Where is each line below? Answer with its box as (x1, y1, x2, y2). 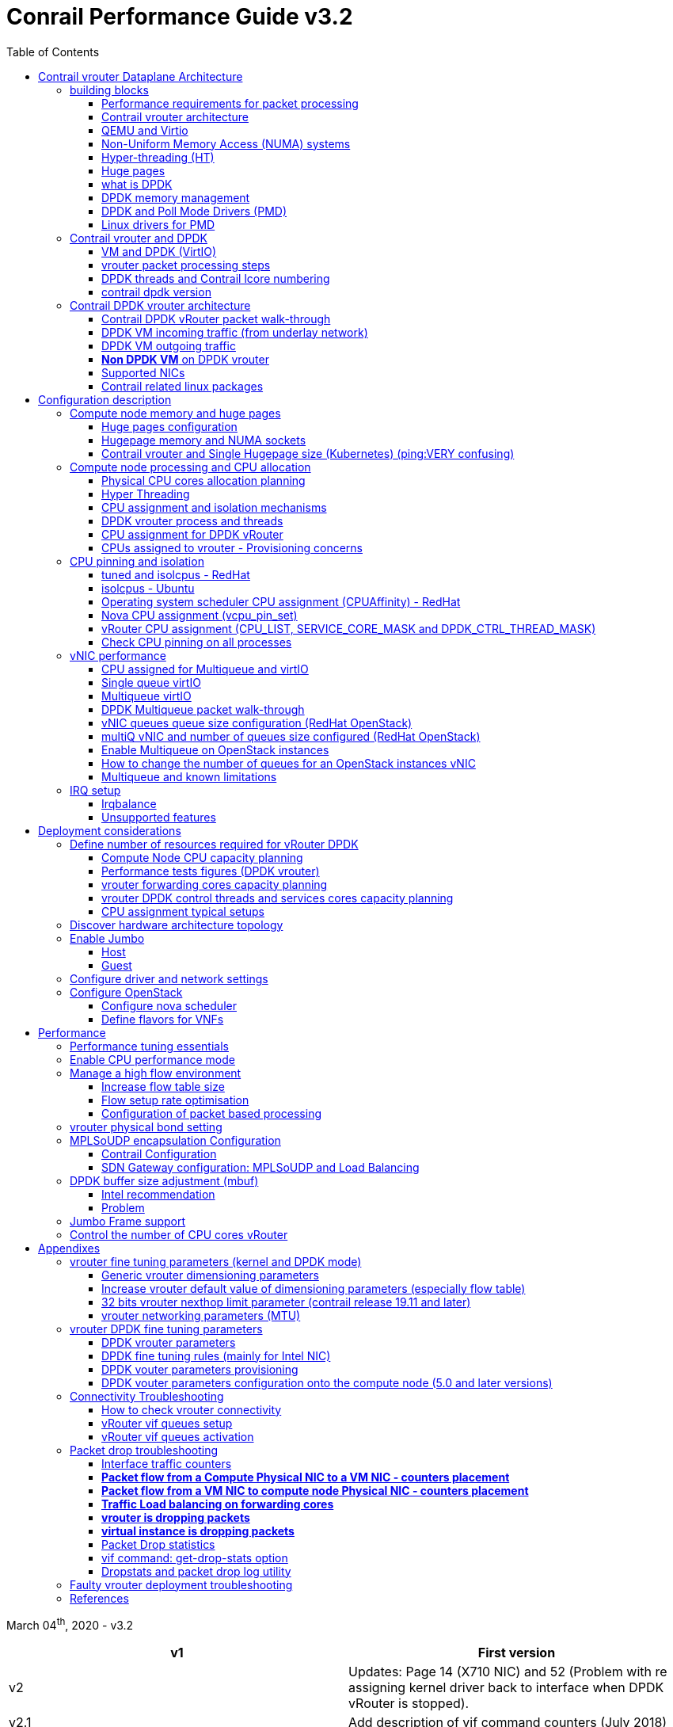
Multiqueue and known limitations (101, 769, 277, 783)
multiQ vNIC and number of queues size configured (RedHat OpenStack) (101, 729, 481, 743)
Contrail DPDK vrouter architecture (70, 298, 251, 312)
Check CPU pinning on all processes (101, 635, 292, 649)
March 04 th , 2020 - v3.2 (6, 1615, 134, 1632)
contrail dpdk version (101, 284, 211, 299)
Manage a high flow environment (70, 1066, 241, 1080)
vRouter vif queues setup (101, 1416, 233, 1430)
